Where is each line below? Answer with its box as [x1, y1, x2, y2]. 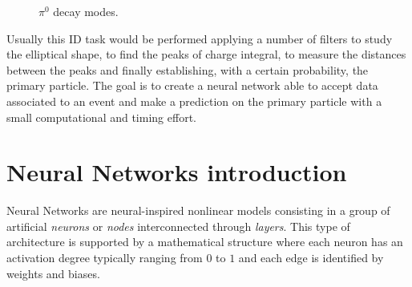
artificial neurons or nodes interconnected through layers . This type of [6, 217, 350, 234]
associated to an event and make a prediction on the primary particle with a [6, 92, 382, 109]
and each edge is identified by [238, 249, 384, 266]
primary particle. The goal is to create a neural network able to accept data [6, 77, 378, 94]
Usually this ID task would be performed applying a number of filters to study [6, 30, 393, 46]
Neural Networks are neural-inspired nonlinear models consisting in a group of [6, 202, 390, 219]
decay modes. [53, 3, 119, 19]
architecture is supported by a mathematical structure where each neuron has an [6, 233, 403, 250]
